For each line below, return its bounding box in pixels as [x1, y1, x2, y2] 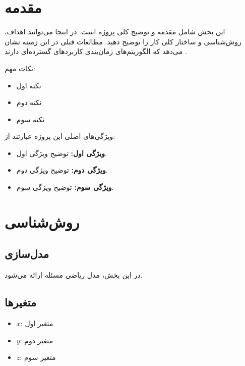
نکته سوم [16, 114, 45, 124]
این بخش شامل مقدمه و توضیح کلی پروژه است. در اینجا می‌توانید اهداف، [5, 26, 225, 37]
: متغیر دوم [20, 335, 53, 345]
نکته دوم [16, 97, 42, 108]
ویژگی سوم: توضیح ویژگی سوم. [16, 182, 114, 192]
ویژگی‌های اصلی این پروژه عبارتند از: [5, 131, 115, 141]
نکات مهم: [5, 63, 35, 73]
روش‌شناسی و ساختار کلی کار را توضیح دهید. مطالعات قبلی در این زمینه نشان [5, 36, 241, 46]
